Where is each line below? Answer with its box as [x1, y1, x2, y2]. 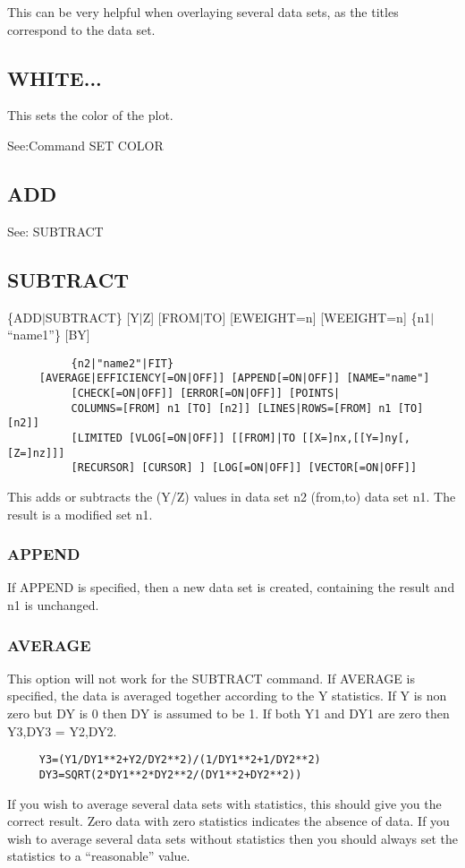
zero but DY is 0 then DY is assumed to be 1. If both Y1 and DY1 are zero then [7, 704, 450, 723]
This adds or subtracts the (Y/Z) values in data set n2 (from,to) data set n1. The [7, 487, 456, 506]
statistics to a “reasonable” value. [7, 847, 190, 865]
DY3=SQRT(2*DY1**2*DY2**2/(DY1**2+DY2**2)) [38, 768, 302, 781]
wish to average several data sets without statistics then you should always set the [7, 829, 458, 847]
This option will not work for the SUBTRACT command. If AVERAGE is [7, 668, 415, 687]
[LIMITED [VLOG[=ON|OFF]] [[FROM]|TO [71, 432, 296, 445]
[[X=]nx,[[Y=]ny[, [301, 432, 411, 445]
